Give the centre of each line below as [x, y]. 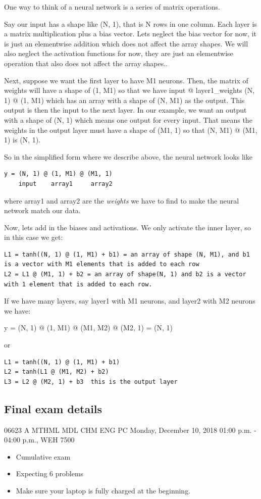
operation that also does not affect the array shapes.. [86, 63]
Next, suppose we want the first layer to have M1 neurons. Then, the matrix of [126, 80]
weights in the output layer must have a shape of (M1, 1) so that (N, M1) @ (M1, [131, 130]
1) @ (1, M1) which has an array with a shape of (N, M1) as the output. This [124, 100]
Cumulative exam [43, 456]
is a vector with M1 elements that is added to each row [102, 264]
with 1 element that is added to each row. [78, 284]
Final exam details [53, 408]
